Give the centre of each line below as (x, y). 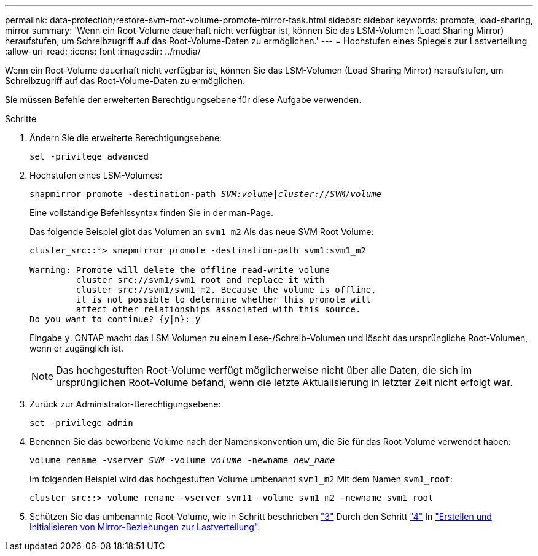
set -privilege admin (81, 423)
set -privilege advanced (89, 156)
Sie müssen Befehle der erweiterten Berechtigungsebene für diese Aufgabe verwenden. (183, 100)
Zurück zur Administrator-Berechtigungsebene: (125, 404)
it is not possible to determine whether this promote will (224, 299)
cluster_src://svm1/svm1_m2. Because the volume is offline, (226, 290)
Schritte (21, 119)
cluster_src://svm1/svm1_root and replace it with (200, 280)
